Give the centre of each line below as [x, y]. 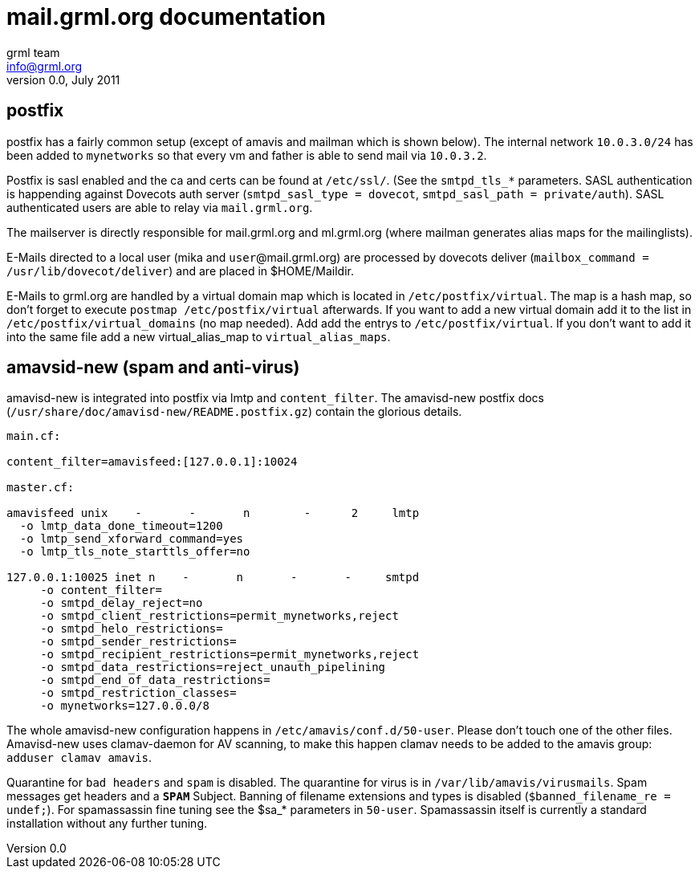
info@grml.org [45, 66]
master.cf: [41, 488]
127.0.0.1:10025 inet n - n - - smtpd [213, 578]
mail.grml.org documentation [166, 17]
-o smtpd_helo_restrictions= [132, 629]
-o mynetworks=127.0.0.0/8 [125, 706]
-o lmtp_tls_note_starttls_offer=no [135, 552]
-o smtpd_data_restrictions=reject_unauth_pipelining [213, 667]
